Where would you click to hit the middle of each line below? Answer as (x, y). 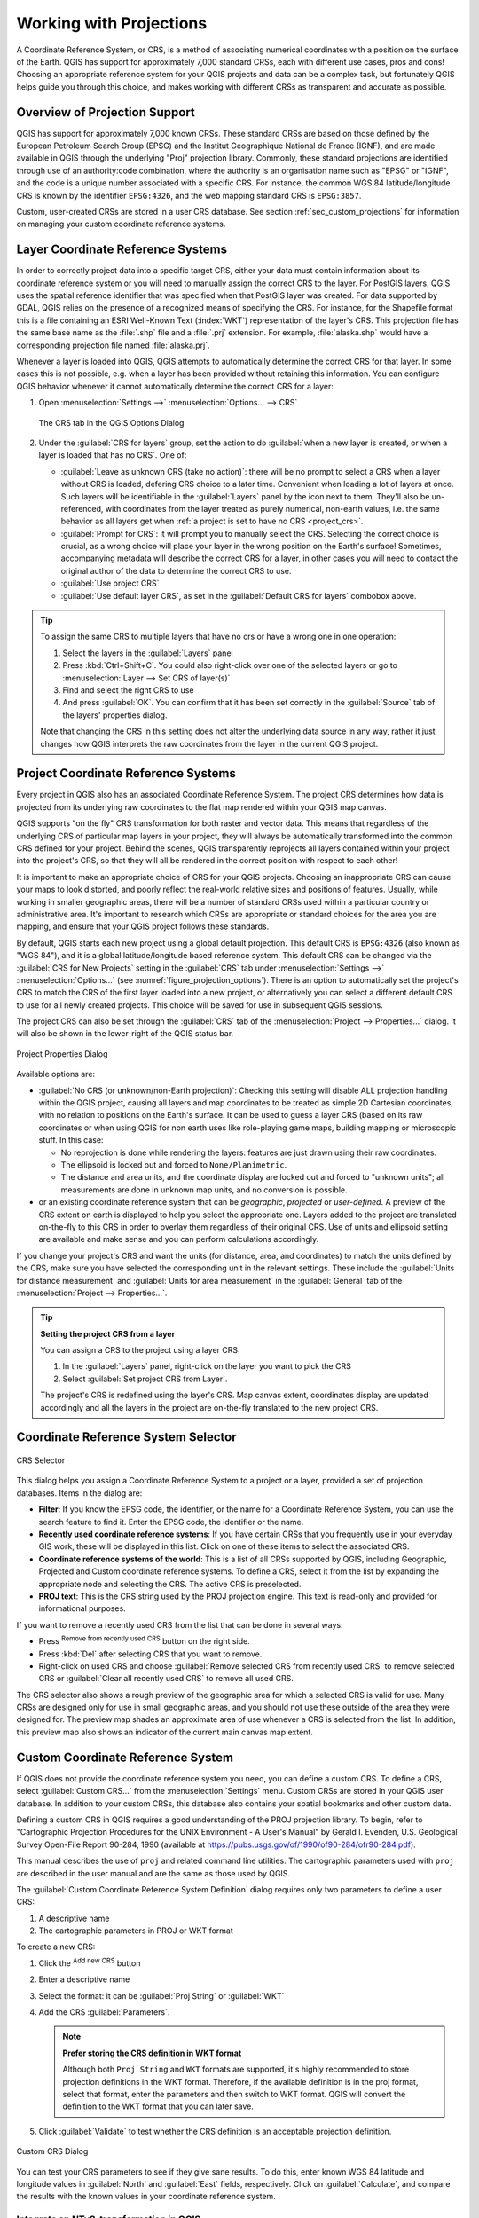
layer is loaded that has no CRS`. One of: (113, 455)
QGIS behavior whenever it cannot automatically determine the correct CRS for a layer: (175, 386)
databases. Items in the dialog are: (79, 1493)
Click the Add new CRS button (90, 1962)
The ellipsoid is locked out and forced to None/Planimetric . (174, 1165)
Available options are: (56, 1074)
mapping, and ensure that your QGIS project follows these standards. (143, 926)
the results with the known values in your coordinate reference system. (146, 2197)
